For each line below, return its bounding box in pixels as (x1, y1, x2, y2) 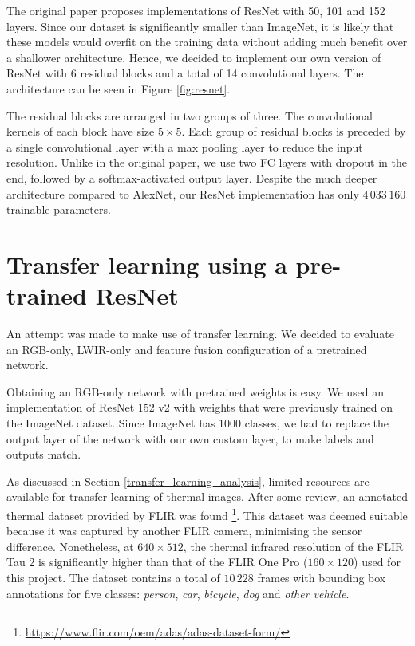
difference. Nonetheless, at (6, 538, 134, 554)
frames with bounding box (257, 569, 386, 585)
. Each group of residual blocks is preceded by (181, 123, 406, 140)
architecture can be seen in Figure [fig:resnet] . (6, 80, 231, 97)
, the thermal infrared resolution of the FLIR (183, 538, 404, 554)
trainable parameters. (6, 201, 111, 218)
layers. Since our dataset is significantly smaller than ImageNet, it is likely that (6, 18, 394, 34)
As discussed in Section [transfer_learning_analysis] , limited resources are (6, 472, 370, 489)
